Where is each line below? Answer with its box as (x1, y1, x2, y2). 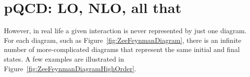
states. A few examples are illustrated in (4, 53, 124, 64)
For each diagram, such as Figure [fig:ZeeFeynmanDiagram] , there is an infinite (4, 35, 241, 45)
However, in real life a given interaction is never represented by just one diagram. (4, 26, 247, 36)
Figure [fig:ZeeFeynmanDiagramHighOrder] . (4, 63, 136, 73)
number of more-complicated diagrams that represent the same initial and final (4, 44, 240, 54)
